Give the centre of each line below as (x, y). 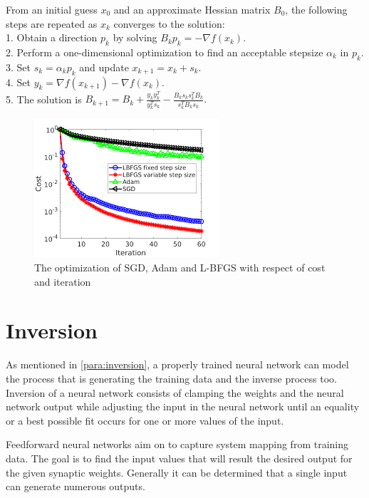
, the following (316, 9)
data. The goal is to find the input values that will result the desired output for (179, 458)
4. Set (18, 82)
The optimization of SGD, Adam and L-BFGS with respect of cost (180, 268)
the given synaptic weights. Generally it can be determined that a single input (177, 472)
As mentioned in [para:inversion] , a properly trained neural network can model (177, 364)
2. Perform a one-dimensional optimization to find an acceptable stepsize (165, 52)
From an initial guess (52, 9)
